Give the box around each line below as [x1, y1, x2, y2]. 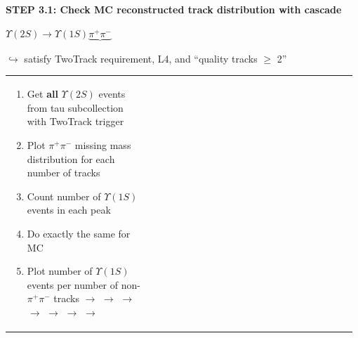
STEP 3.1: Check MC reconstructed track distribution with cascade [6, 2, 342, 16]
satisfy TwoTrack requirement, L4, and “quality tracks [24, 51, 258, 65]
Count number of [27, 188, 101, 203]
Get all [27, 86, 58, 101]
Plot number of [27, 264, 93, 278]
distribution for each [27, 151, 115, 166]
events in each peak [27, 202, 111, 217]
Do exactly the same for [27, 226, 131, 240]
